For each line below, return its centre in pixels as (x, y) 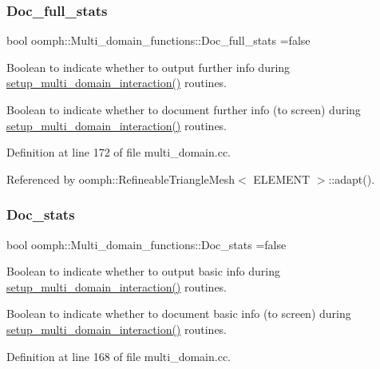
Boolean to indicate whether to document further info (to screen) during (184, 109)
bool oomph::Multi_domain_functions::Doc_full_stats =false (158, 40)
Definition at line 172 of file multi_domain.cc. (119, 152)
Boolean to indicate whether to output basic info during (143, 271)
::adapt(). (352, 179)
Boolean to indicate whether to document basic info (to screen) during (179, 313)
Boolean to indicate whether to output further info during (148, 67)
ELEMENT (282, 179)
